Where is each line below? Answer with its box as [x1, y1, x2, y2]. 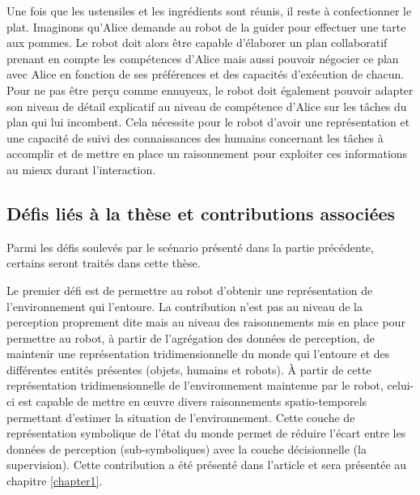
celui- [387, 377, 414, 394]
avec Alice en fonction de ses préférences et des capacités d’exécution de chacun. [6, 66, 405, 83]
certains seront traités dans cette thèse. [6, 254, 201, 271]
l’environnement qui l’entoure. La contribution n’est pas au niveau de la [6, 297, 363, 314]
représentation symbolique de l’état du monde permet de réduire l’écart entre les [6, 425, 406, 442]
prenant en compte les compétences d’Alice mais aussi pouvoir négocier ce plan [6, 49, 399, 66]
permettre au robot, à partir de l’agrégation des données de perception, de [6, 329, 375, 346]
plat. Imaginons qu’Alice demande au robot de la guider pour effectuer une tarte [6, 18, 406, 35]
